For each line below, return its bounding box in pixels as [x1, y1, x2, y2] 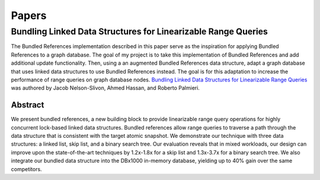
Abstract [11, 100, 44, 110]
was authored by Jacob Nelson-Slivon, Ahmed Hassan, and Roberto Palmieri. [11, 84, 200, 91]
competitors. [11, 165, 42, 172]
